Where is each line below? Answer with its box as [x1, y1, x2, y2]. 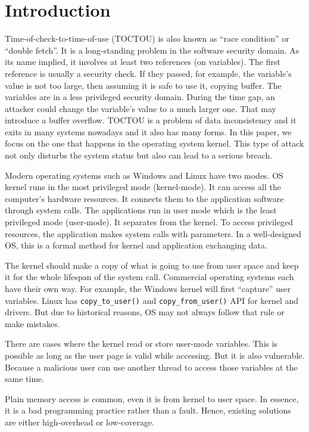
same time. [5, 372, 45, 385]
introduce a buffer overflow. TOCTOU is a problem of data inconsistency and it [5, 114, 296, 126]
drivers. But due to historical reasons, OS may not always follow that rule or [5, 306, 285, 318]
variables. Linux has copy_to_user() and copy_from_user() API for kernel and [5, 294, 299, 306]
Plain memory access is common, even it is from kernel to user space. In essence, [5, 392, 299, 405]
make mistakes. [5, 317, 60, 330]
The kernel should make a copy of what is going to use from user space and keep [5, 259, 299, 271]
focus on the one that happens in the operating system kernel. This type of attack [5, 137, 304, 150]
